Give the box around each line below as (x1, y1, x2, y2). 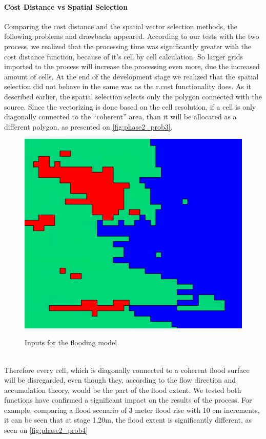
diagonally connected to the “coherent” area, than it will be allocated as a (4, 111, 237, 122)
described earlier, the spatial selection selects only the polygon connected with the (4, 91, 262, 101)
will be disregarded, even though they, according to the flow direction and (4, 374, 236, 385)
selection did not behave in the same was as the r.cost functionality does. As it (4, 81, 251, 92)
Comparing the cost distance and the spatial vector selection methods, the (4, 20, 238, 31)
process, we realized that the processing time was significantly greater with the (4, 40, 252, 51)
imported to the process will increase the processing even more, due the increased (4, 61, 260, 72)
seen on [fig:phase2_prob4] (4, 425, 88, 435)
